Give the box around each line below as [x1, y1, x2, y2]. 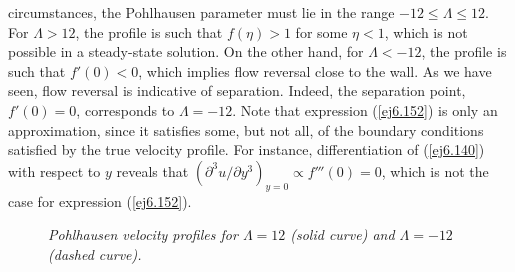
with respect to [8, 160, 101, 181]
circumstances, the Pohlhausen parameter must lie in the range [8, 2, 395, 22]
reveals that [116, 160, 189, 181]
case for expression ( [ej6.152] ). [8, 190, 192, 211]
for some [295, 21, 348, 42]
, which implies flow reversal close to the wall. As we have [138, 60, 492, 81]
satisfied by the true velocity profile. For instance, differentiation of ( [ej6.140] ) [8, 139, 485, 160]
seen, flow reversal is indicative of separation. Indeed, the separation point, [8, 80, 466, 101]
